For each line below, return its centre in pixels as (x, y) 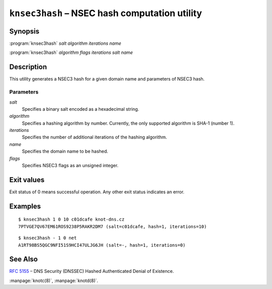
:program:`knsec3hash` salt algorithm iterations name (65, 43)
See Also (23, 259)
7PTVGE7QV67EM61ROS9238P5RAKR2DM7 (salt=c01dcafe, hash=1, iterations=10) (113, 226)
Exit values (27, 179)
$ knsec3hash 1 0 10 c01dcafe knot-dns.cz (72, 220)
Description (28, 67)
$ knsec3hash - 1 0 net (48, 238)
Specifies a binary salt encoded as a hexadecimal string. (81, 109)
